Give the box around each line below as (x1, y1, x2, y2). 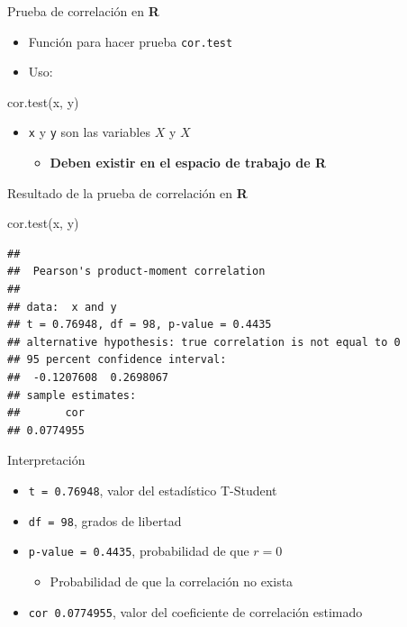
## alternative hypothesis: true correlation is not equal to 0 (7, 335, 401, 349)
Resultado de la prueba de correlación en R (7, 183, 248, 202)
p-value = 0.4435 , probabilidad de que (28, 541, 249, 560)
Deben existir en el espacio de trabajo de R (50, 153, 326, 172)
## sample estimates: (7, 388, 137, 402)
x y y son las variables (28, 123, 150, 141)
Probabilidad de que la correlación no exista (50, 571, 294, 590)
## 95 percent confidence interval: (7, 353, 227, 367)
